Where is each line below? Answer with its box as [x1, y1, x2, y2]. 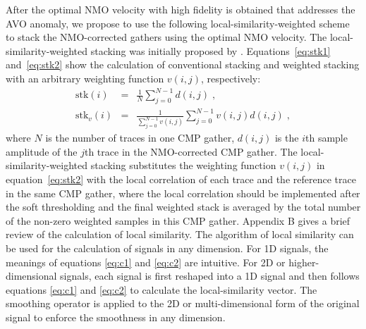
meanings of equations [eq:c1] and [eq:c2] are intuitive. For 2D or [6, 254, 286, 269]
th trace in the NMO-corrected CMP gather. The [84, 144, 298, 159]
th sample [305, 130, 348, 145]
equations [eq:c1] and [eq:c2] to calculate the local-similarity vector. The [6, 282, 317, 297]
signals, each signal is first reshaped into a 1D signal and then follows [60, 268, 360, 283]
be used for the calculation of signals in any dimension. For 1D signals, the [6, 241, 329, 255]
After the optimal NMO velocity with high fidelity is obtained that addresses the [6, 2, 355, 16]
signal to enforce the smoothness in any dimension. [6, 309, 226, 324]
